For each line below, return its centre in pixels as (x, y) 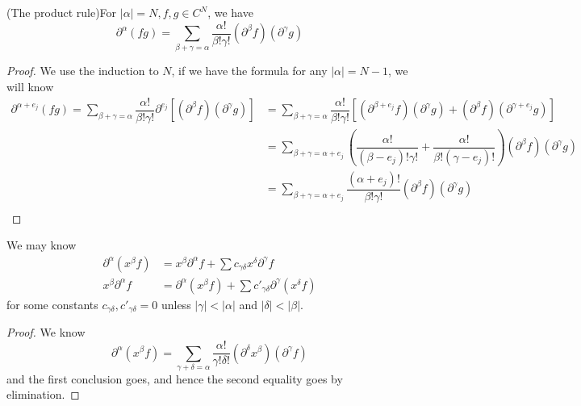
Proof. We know (46, 332)
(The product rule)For (62, 12)
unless (176, 304)
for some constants (52, 304)
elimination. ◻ (43, 394)
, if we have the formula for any (249, 71)
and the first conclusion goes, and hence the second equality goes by (175, 378)
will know (30, 86)
